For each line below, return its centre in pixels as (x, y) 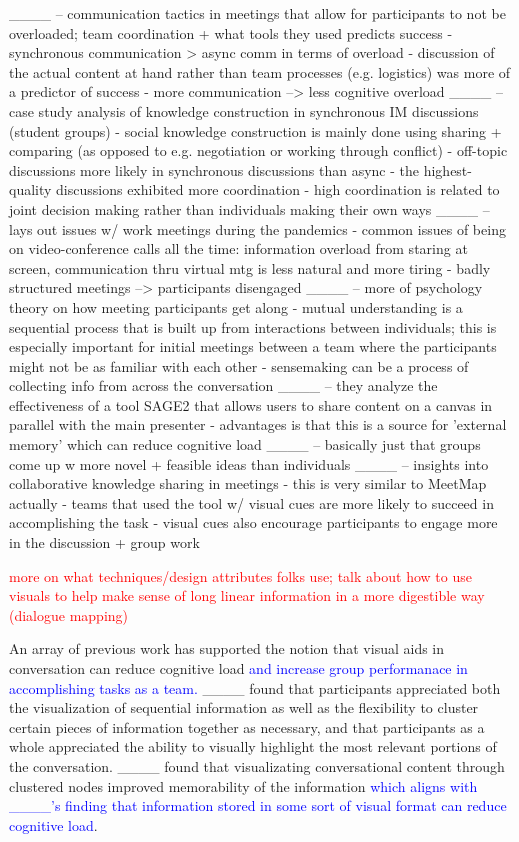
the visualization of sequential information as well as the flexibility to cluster (244, 707)
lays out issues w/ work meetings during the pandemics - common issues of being (257, 228)
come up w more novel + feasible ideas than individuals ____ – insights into (249, 463)
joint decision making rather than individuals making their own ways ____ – (249, 208)
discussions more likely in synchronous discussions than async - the (214, 169)
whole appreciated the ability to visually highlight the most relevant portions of (253, 746)
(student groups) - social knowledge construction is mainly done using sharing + (255, 130)
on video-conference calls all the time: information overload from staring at (238, 248)
